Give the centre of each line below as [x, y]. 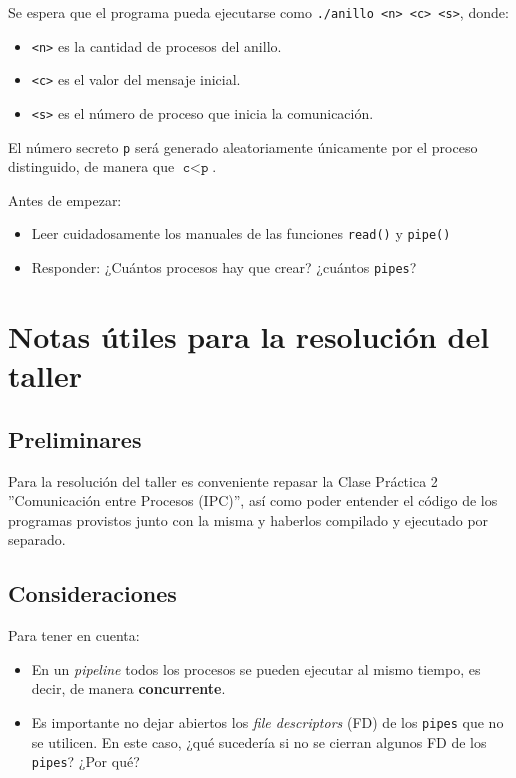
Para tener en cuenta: [74, 635]
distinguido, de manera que [91, 166]
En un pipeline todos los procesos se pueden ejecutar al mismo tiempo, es [256, 668]
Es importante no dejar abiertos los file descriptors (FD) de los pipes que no [267, 721]
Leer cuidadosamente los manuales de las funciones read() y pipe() [241, 233]
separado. [37, 539]
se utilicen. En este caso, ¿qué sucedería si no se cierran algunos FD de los [259, 741]
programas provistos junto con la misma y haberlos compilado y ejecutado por [248, 519]
